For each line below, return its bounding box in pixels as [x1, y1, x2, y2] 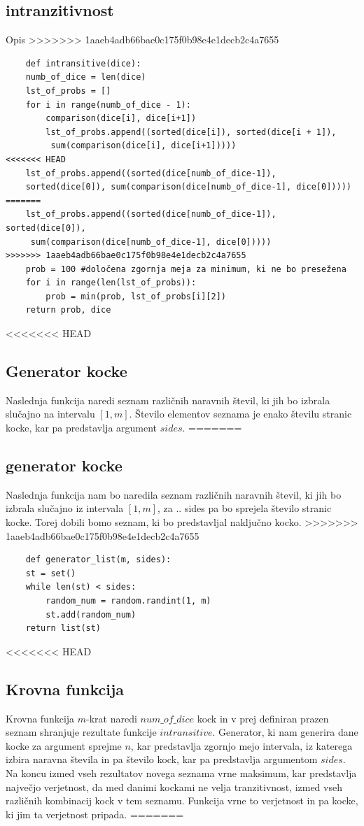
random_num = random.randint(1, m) [45, 596, 211, 606]
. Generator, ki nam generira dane [212, 725, 358, 739]
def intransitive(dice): [25, 58, 141, 69]
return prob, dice [25, 305, 111, 315]
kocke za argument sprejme [6, 738, 122, 753]
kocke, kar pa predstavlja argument [6, 420, 157, 435]
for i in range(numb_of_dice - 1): [25, 99, 191, 110]
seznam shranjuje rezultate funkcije [6, 725, 157, 739]
